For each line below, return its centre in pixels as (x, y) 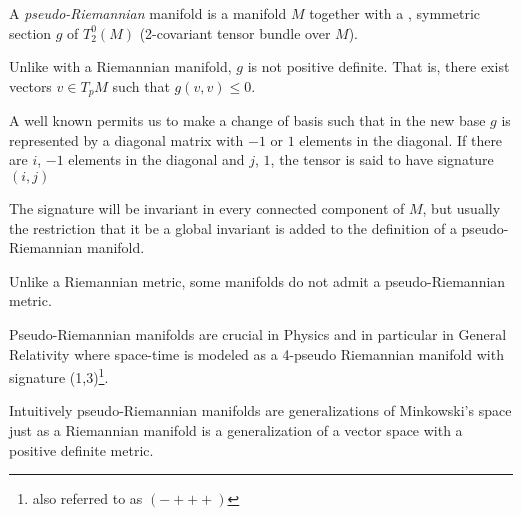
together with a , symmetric (395, 13)
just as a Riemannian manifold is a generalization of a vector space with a (236, 430)
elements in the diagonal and (156, 159)
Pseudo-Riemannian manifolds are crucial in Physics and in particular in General (258, 333)
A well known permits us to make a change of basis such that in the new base (247, 120)
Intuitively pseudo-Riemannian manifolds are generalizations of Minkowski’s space (260, 410)
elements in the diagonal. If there (401, 139)
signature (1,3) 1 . (59, 375)
